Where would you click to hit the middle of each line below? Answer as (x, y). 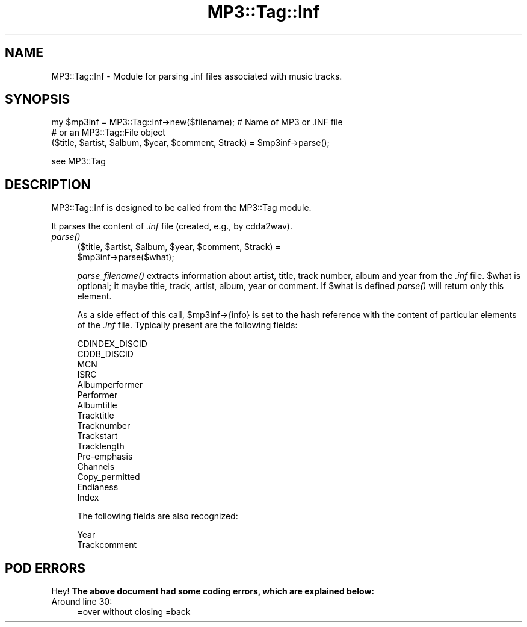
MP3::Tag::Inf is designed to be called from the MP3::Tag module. (181, 208)
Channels (96, 467)
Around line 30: (82, 602)
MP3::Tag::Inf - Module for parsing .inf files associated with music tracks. (197, 76)
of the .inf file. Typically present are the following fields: (187, 325)
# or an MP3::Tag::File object (108, 133)
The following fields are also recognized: (158, 516)
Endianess (98, 487)
